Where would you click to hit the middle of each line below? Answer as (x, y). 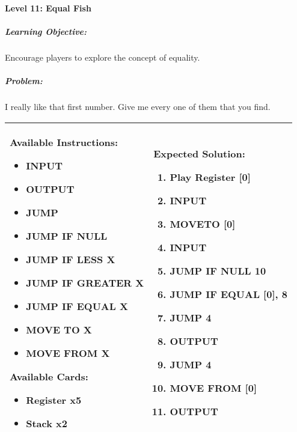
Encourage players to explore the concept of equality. (103, 57)
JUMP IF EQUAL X (77, 306)
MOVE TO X (59, 329)
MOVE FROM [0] (213, 388)
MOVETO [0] (203, 224)
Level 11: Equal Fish (48, 8)
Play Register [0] (210, 177)
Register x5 (54, 400)
